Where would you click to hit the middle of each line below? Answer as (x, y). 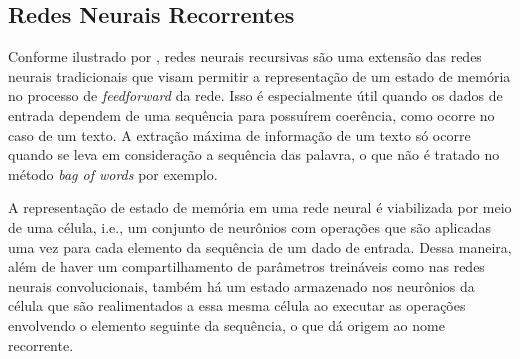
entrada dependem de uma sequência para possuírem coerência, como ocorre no (251, 114)
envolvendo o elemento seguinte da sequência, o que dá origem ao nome (226, 324)
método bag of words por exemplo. (113, 173)
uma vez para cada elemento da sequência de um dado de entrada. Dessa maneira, (260, 246)
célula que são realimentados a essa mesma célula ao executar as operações (237, 305)
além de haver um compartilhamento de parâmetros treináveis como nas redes (246, 266)
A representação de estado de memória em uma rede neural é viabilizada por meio (260, 207)
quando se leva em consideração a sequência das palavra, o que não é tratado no (254, 154)
